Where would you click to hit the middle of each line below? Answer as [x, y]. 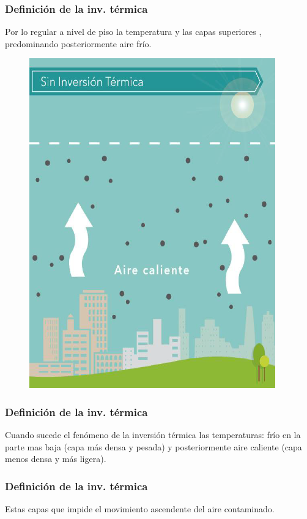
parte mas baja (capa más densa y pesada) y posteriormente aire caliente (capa [153, 446]
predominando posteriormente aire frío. [78, 43]
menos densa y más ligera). [56, 459]
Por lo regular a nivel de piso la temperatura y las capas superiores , [133, 32]
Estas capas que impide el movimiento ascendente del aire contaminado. [140, 509]
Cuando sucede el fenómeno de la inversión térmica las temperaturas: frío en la [153, 435]
